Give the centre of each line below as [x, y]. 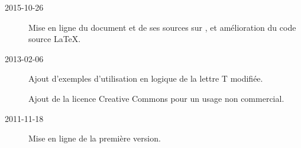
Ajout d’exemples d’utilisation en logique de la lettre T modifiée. [146, 78]
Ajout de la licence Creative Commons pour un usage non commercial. [156, 98]
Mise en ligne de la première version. [95, 138]
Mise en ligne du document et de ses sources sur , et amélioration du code [162, 27]
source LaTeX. [55, 39]
